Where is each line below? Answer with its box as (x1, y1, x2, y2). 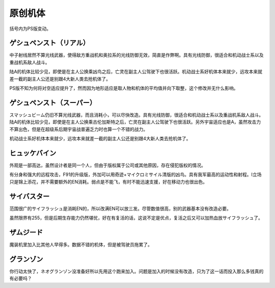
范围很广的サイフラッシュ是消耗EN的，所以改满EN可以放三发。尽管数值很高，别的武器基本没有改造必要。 (9, 205, 231, 212)
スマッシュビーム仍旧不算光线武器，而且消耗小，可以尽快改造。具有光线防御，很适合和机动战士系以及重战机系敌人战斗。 (9, 112, 264, 118)
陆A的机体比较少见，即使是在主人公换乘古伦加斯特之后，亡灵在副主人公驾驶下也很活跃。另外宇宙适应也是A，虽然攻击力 (9, 119, 261, 125)
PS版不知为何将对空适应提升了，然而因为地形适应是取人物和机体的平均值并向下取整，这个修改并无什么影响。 (9, 85, 238, 91)
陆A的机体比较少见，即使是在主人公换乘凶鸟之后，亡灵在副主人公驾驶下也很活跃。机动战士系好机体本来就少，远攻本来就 (9, 69, 262, 75)
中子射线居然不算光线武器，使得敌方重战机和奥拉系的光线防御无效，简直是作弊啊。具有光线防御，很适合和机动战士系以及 (9, 52, 264, 58)
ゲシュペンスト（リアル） (9, 39, 90, 47)
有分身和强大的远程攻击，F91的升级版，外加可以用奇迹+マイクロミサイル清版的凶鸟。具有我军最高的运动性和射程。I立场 (9, 171, 262, 178)
